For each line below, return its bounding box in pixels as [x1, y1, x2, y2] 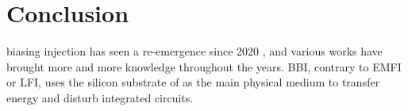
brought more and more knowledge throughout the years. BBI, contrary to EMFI [6, 58, 402, 75]
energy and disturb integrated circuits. [6, 89, 194, 105]
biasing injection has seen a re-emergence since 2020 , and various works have [6, 43, 383, 59]
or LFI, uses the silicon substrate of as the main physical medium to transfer [6, 74, 380, 90]
